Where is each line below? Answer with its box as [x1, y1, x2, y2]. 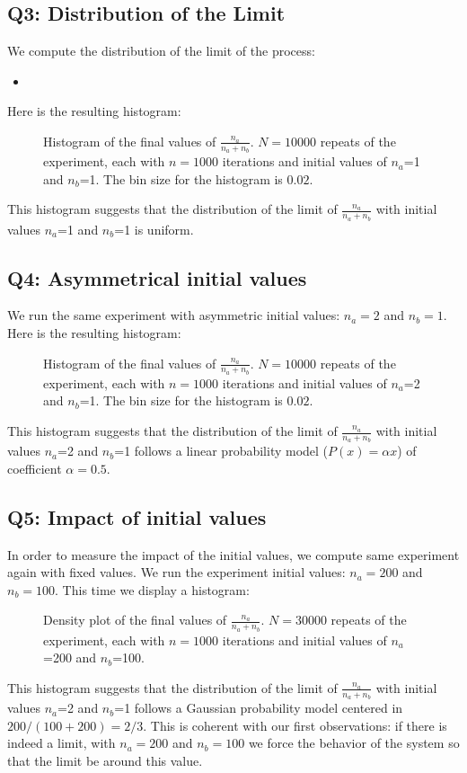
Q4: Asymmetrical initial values [7, 263, 307, 291]
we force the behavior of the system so [248, 733, 460, 752]
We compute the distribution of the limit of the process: [7, 41, 315, 60]
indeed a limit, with [7, 733, 116, 752]
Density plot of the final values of [43, 610, 227, 629]
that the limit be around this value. [7, 751, 203, 769]
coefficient [7, 458, 62, 477]
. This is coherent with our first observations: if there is [143, 715, 447, 734]
